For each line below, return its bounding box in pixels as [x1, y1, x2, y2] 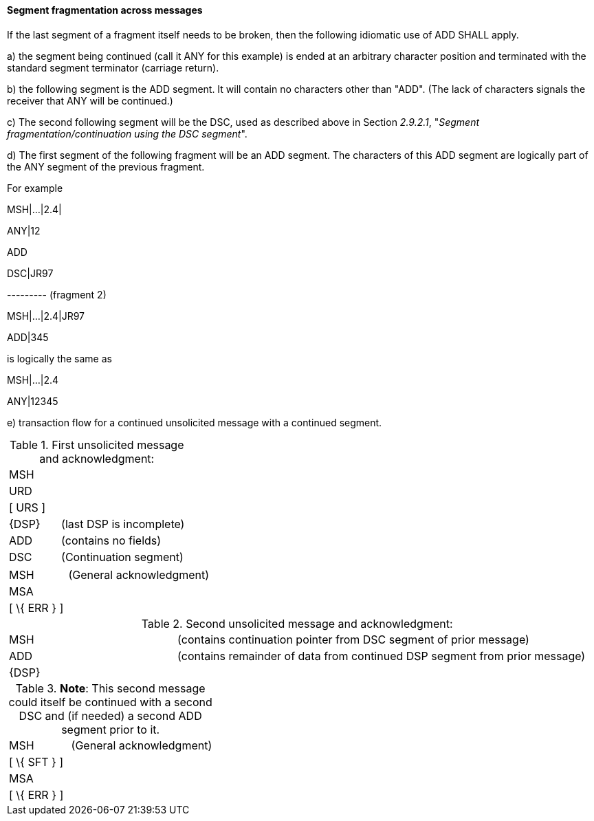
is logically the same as [7, 352, 112, 364]
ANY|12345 [7, 395, 58, 407]
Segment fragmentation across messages [7, 4, 203, 16]
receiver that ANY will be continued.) [7, 94, 173, 107]
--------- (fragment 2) [7, 288, 107, 300]
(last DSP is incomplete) [61, 516, 185, 531]
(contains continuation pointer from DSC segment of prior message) [177, 632, 529, 646]
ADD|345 [7, 331, 49, 343]
